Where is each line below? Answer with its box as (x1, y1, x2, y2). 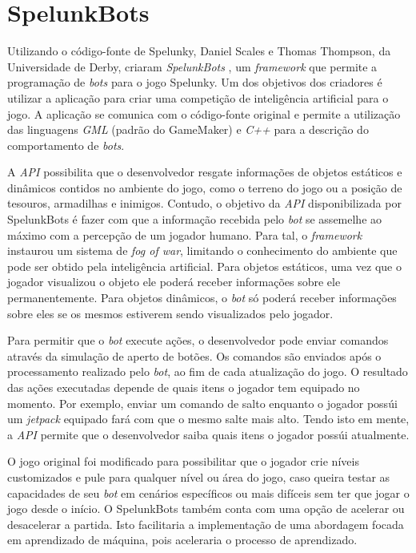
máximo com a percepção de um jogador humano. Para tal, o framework (7, 226, 362, 243)
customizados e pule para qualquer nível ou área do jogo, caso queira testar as (7, 468, 390, 485)
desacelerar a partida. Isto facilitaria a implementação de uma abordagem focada (7, 515, 404, 532)
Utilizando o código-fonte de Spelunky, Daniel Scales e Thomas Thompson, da (7, 42, 391, 59)
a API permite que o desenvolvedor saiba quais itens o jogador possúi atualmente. (7, 426, 410, 442)
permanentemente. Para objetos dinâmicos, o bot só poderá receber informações (7, 289, 397, 306)
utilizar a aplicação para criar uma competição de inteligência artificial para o (7, 89, 389, 106)
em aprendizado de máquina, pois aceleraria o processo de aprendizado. (7, 531, 358, 548)
